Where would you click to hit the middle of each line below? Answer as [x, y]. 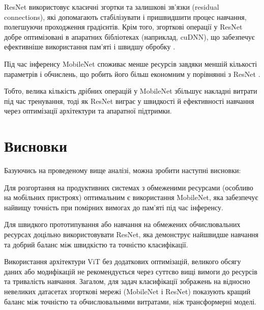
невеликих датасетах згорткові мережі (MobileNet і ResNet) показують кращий [127, 291]
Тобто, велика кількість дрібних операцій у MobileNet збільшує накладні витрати [131, 91]
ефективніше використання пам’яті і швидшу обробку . [90, 47]
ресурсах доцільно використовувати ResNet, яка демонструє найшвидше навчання [131, 234]
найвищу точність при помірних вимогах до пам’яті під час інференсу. [114, 207]
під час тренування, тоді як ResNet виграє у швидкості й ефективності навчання [129, 101]
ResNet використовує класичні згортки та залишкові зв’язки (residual [112, 7]
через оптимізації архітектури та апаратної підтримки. [88, 111]
